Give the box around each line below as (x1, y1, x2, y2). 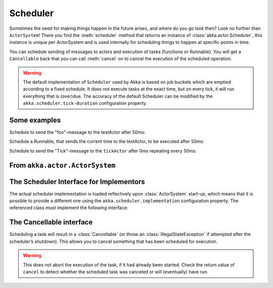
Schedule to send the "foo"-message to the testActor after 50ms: (9, 129, 146, 135)
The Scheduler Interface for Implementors (9, 177, 145, 186)
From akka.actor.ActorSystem (9, 161, 116, 169)
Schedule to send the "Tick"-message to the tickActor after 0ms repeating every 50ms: (9, 148, 197, 154)
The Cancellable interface (9, 218, 93, 227)
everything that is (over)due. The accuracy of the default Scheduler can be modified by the (23, 93, 213, 99)
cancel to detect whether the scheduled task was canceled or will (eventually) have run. (23, 268, 208, 275)
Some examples (9, 116, 61, 124)
